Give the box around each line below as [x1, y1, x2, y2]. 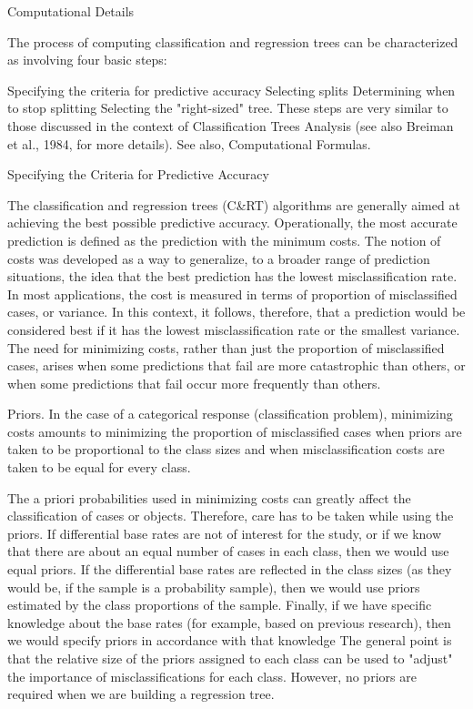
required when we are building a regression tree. [7, 684, 275, 704]
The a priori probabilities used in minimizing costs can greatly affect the [7, 488, 411, 507]
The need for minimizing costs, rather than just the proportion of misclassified [7, 338, 445, 357]
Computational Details [7, 2, 135, 20]
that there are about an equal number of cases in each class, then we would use [7, 542, 449, 561]
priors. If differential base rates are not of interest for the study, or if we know [7, 523, 442, 542]
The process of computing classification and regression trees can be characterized [7, 32, 458, 51]
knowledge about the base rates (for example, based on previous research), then [7, 613, 451, 632]
